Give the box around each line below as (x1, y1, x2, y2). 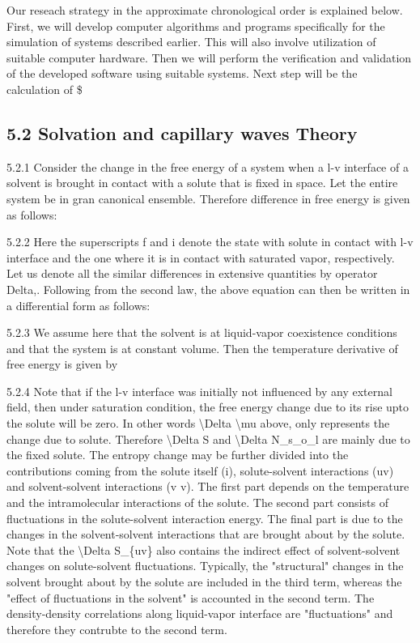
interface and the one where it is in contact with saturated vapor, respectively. (6, 249, 395, 266)
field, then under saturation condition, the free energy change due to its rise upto (6, 398, 409, 415)
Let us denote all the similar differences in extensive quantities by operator (6, 265, 378, 282)
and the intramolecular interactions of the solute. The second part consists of (6, 494, 388, 511)
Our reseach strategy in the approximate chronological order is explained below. (6, 2, 403, 18)
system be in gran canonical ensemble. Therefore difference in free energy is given (6, 189, 410, 207)
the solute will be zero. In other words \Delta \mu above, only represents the (6, 415, 390, 432)
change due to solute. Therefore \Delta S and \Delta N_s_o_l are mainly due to (6, 430, 410, 447)
